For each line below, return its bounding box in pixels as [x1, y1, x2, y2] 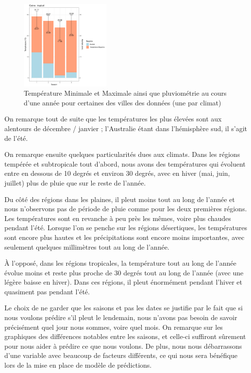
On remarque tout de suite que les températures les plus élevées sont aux [4, 114, 222, 124]
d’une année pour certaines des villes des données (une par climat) [24, 97, 221, 107]
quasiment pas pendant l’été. [4, 286, 90, 296]
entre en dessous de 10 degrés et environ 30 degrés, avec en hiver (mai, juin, [4, 168, 230, 178]
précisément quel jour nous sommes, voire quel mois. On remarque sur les [4, 322, 223, 332]
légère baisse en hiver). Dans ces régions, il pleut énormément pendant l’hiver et [4, 277, 242, 287]
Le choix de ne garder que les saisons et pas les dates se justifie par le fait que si [4, 303, 243, 313]
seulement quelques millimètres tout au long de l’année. [4, 241, 169, 252]
